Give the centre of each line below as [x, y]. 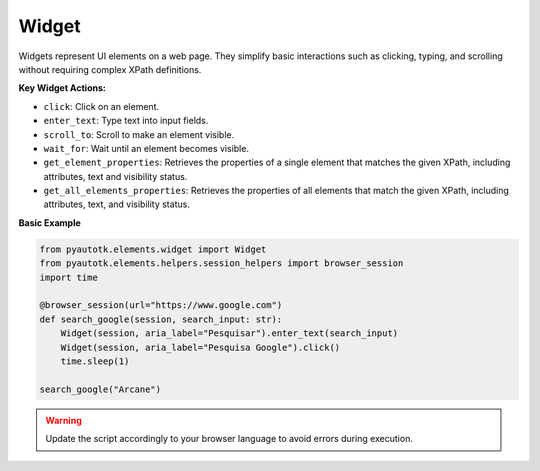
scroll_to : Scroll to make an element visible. [139, 134]
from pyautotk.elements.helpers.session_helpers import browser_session [221, 263]
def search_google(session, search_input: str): [161, 319]
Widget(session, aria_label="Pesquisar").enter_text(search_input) [229, 333]
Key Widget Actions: [62, 88]
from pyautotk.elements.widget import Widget [153, 249]
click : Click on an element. [101, 106]
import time [69, 277]
